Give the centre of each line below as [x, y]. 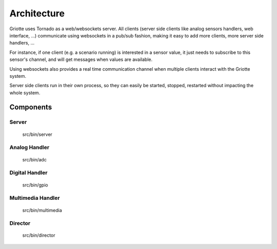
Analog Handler [29, 148]
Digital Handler [28, 173]
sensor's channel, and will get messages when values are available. [81, 59]
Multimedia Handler [35, 198]
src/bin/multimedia [42, 210]
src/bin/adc [35, 159]
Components [31, 107]
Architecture [37, 13]
